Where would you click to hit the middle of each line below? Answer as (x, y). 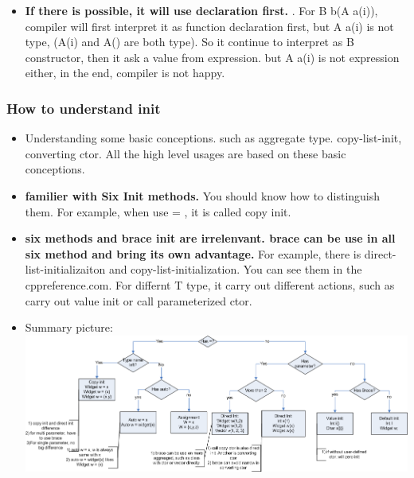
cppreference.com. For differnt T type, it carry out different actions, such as (210, 284)
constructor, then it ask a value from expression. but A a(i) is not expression (212, 57)
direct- (380, 253)
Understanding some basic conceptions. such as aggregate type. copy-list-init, (213, 138)
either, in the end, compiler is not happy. (125, 73)
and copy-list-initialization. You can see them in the (235, 269)
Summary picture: (69, 327)
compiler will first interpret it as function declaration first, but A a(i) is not (209, 26)
